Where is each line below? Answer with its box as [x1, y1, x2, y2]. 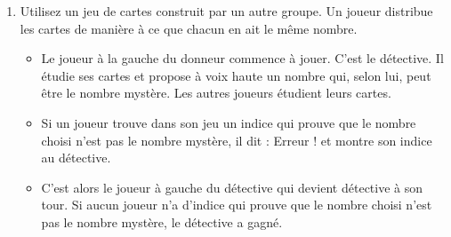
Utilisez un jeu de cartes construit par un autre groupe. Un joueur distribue [20, 2, 433, 20]
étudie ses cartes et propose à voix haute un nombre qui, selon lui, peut [41, 66, 431, 84]
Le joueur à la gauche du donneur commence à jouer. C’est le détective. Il [41, 49, 444, 67]
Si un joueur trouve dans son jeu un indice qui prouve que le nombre [41, 113, 416, 131]
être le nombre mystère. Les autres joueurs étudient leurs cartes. [41, 83, 391, 102]
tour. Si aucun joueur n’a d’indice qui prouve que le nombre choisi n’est [41, 195, 432, 214]
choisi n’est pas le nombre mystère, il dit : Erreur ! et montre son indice [41, 130, 432, 149]
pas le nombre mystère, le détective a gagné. [41, 212, 283, 231]
